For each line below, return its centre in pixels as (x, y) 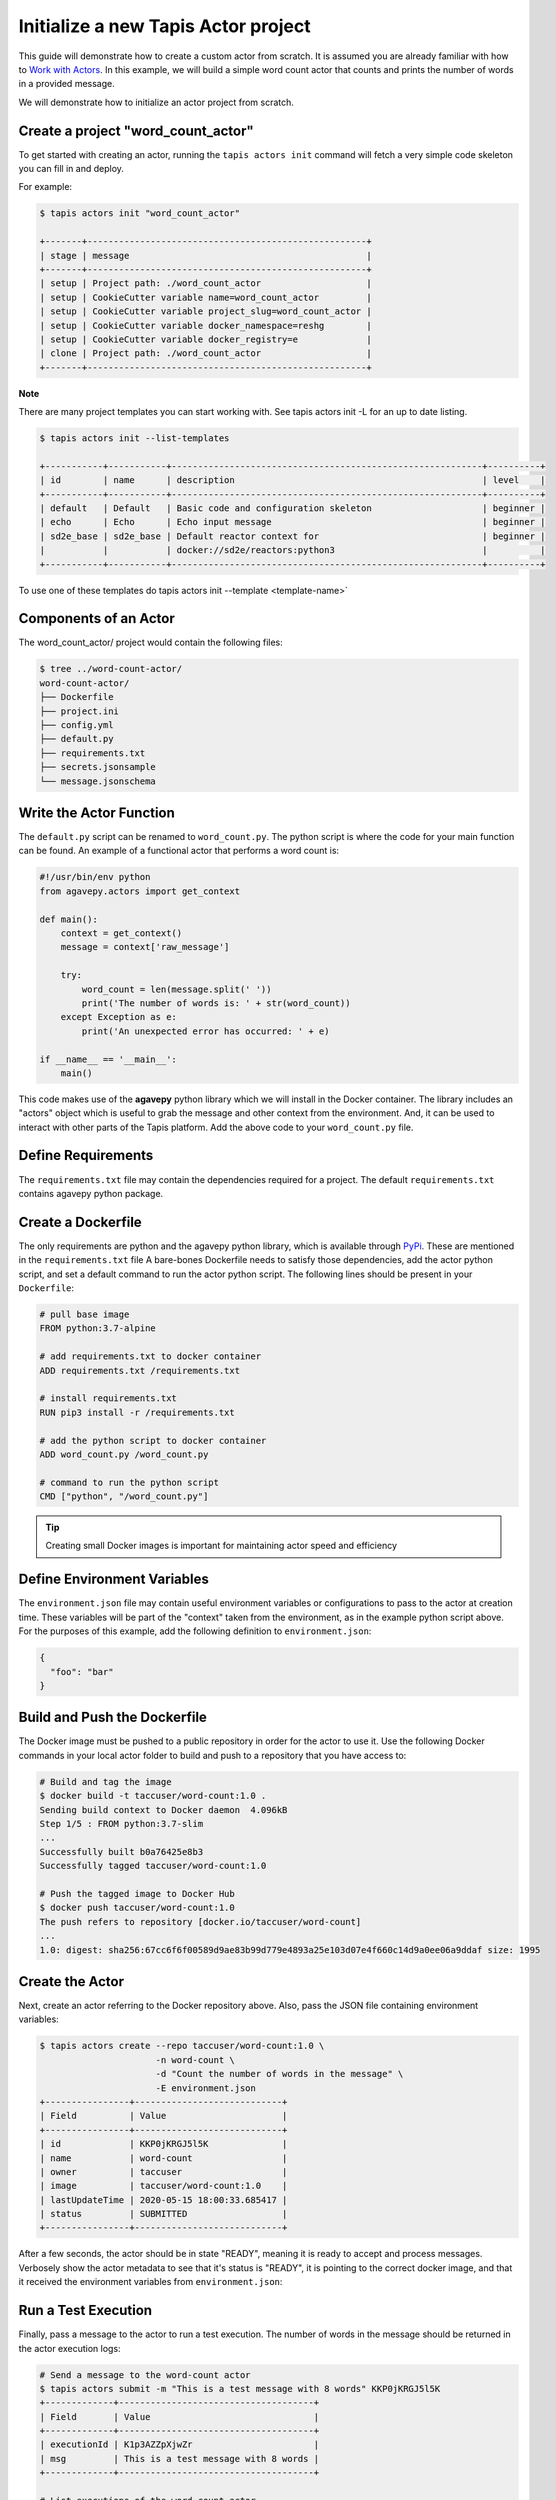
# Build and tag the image (105, 1781)
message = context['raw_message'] (145, 947)
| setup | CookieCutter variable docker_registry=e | (205, 339)
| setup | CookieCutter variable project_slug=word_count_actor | (205, 311)
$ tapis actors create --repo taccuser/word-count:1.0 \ (182, 2046)
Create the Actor (71, 1981)
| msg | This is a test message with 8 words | (179, 2458)
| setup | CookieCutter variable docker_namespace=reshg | (205, 325)
